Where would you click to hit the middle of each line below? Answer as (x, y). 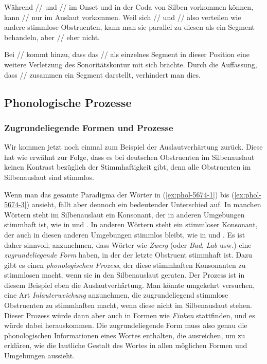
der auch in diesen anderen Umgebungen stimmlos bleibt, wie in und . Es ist (125, 234)
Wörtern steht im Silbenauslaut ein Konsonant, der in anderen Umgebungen (124, 214)
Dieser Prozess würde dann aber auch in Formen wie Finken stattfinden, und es (130, 315)
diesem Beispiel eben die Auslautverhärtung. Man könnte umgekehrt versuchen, (130, 285)
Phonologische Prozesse (68, 102)
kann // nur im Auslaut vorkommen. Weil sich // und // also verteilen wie (123, 17)
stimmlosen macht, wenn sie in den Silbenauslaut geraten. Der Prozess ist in (124, 275)
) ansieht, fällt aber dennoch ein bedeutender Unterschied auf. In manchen (144, 204)
